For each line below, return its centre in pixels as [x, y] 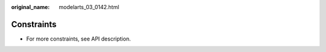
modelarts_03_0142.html [89, 7]
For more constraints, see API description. [78, 39]
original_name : [30, 7]
